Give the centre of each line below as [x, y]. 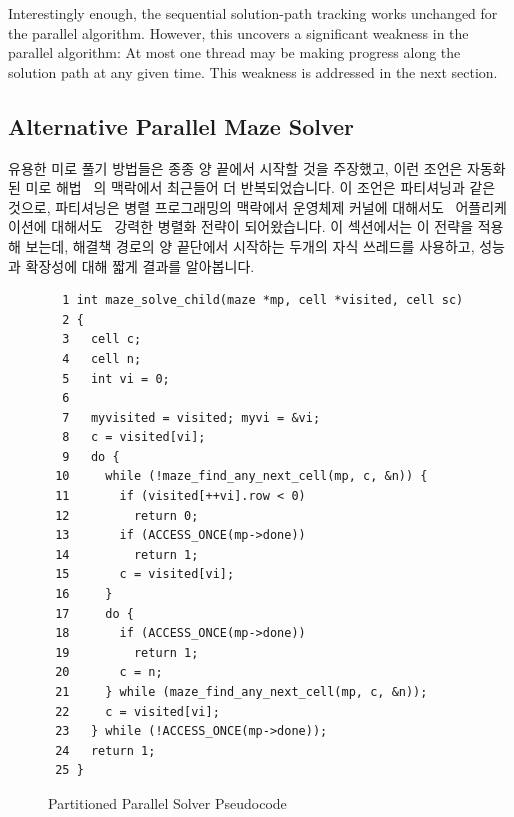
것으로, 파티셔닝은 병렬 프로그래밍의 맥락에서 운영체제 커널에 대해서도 [226, 206]
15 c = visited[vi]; [145, 574]
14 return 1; [127, 554]
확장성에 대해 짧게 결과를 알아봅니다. [140, 265]
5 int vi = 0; [116, 378]
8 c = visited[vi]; [134, 437]
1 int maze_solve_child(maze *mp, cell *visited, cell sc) [263, 300]
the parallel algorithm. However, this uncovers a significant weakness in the [238, 32]
